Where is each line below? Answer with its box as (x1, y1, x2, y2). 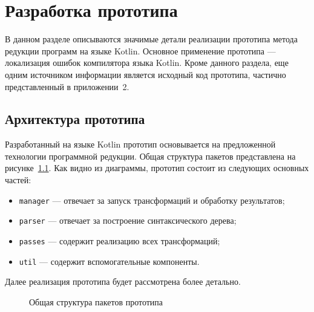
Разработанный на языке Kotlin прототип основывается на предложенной (5, 138, 276, 151)
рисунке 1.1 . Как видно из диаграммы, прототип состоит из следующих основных (5, 161, 309, 174)
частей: (5, 174, 31, 186)
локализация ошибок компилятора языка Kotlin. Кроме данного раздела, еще (5, 56, 289, 69)
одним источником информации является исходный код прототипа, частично (5, 68, 286, 80)
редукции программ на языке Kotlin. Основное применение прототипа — (5, 44, 276, 57)
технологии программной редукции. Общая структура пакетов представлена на (5, 149, 296, 162)
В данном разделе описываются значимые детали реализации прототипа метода (5, 33, 298, 45)
